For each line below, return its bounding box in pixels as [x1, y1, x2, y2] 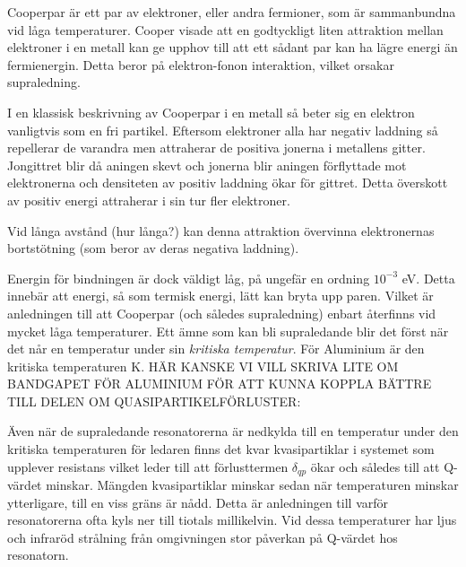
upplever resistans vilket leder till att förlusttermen [7, 457, 289, 475]
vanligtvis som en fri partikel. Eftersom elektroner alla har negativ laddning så [7, 120, 438, 139]
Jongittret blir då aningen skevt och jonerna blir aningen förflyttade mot [7, 155, 407, 174]
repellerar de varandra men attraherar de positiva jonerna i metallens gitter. [7, 138, 426, 157]
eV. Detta [401, 268, 455, 287]
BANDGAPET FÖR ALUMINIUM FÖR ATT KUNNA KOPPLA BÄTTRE [7, 374, 432, 393]
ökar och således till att [310, 457, 440, 475]
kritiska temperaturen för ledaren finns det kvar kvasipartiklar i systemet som [7, 440, 435, 458]
